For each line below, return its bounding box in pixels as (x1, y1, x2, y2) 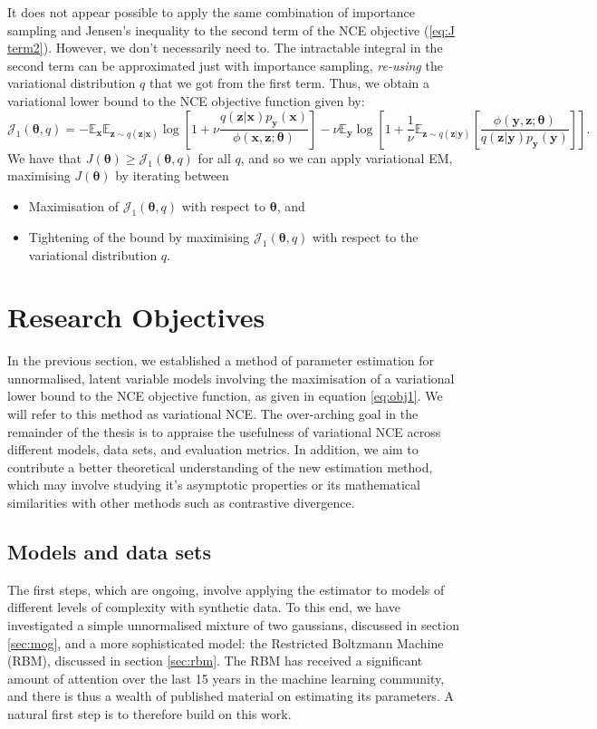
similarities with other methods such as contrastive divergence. (7, 493, 355, 512)
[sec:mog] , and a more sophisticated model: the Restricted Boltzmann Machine (7, 633, 444, 652)
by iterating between (115, 166, 229, 185)
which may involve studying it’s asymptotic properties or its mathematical (7, 475, 420, 494)
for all (197, 148, 231, 167)
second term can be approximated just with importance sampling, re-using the (7, 55, 443, 74)
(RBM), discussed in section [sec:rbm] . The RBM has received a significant (7, 651, 423, 670)
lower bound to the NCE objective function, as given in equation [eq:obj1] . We (7, 386, 443, 405)
